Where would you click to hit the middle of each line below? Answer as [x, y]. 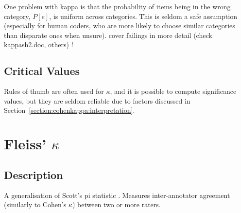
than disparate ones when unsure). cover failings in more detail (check [108, 35]
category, [17, 16]
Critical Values [42, 71]
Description [34, 174]
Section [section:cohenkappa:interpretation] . [69, 110]
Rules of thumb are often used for [54, 91]
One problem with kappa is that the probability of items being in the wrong [117, 6]
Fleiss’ [25, 144]
